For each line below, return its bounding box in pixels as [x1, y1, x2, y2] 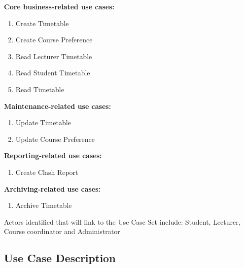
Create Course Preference [15, 34, 93, 45]
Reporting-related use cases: [4, 150, 102, 161]
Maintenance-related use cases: [4, 100, 111, 111]
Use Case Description [4, 250, 116, 266]
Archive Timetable [15, 200, 72, 210]
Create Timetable [15, 18, 69, 28]
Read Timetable [15, 84, 64, 94]
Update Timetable [15, 117, 71, 128]
